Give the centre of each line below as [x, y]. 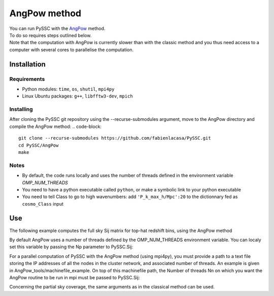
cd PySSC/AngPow [39, 145]
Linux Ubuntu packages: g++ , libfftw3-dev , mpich [77, 96]
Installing [21, 109]
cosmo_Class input [43, 204]
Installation [27, 64]
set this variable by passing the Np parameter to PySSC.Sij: [71, 247]
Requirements [27, 79]
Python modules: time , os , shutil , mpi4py [68, 89]
